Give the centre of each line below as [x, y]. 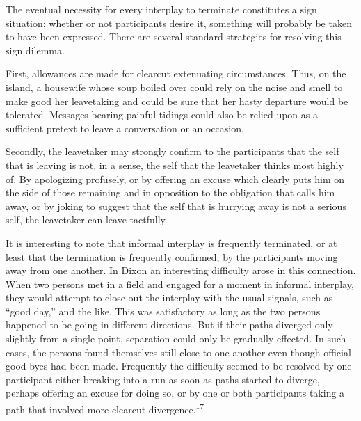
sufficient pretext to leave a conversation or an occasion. [125, 128]
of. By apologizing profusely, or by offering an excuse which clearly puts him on [175, 178]
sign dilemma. [35, 50]
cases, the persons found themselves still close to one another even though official [178, 352]
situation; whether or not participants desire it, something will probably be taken [179, 23]
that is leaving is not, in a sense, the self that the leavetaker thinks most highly [175, 165]
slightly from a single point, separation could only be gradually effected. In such [176, 339]
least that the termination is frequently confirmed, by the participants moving [172, 256]
